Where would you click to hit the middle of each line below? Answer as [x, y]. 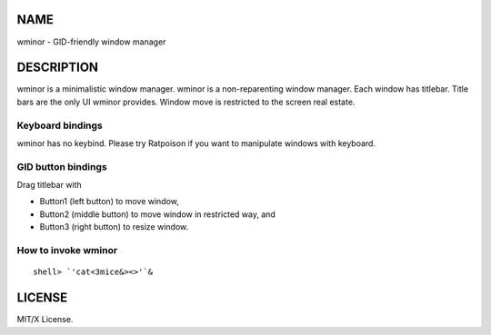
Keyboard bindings [60, 125]
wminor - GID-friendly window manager [91, 42]
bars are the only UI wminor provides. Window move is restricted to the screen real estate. [186, 102]
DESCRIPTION [58, 68]
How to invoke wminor [67, 251]
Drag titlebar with [49, 185]
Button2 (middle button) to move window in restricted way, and [158, 214]
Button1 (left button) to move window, [109, 202]
